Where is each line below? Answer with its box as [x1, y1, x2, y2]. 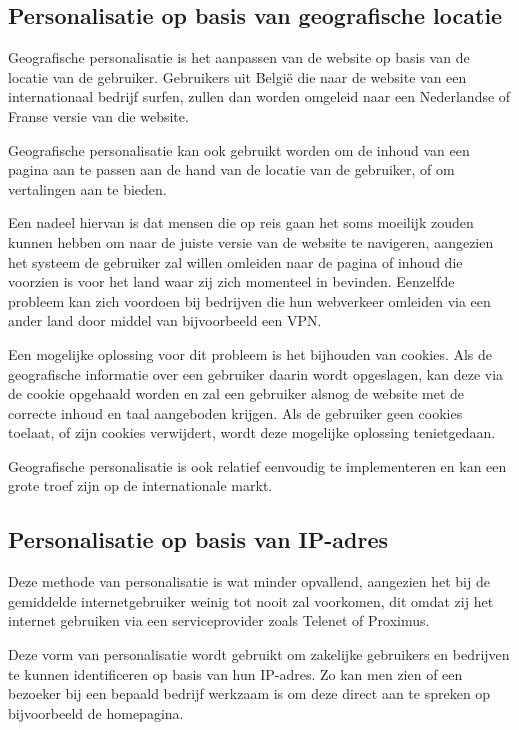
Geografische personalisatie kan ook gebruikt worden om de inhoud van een [8, 139, 470, 160]
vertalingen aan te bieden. [8, 178, 167, 199]
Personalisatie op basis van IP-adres [8, 524, 389, 555]
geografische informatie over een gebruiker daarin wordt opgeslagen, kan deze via [8, 363, 504, 384]
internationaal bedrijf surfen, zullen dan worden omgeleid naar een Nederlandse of [8, 86, 511, 107]
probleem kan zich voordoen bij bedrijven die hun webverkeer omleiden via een [8, 290, 491, 311]
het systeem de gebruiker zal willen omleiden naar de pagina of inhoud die [8, 251, 463, 272]
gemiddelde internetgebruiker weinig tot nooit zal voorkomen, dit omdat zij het [8, 590, 494, 611]
